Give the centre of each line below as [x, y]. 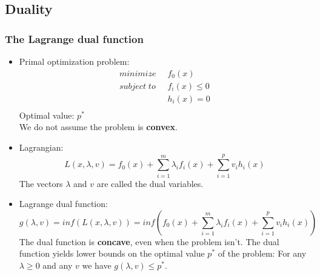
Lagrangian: [41, 147]
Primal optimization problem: [74, 61]
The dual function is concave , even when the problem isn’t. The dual [149, 241]
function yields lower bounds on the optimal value [112, 253]
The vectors [41, 183]
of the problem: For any [262, 253]
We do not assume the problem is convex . [98, 127]
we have [97, 265]
